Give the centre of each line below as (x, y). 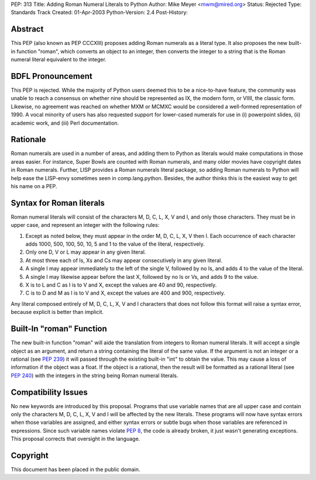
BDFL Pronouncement (52, 76)
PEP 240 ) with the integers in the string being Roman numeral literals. (95, 375)
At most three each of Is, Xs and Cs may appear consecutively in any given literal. (124, 260)
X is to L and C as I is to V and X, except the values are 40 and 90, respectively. (121, 285)
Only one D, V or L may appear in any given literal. (86, 252)
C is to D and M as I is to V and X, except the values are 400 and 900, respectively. (125, 293)
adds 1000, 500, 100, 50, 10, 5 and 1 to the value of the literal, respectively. (115, 244)
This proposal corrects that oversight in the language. (75, 439)
